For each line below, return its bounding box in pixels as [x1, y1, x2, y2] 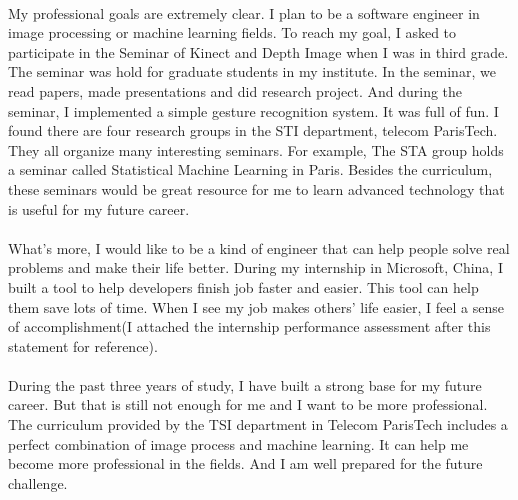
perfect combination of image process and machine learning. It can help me [8, 433, 469, 454]
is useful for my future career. [8, 198, 190, 219]
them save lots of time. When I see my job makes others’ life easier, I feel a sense [8, 296, 505, 317]
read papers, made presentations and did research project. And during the [8, 80, 463, 101]
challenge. [8, 472, 68, 493]
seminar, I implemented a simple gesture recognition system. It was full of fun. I [8, 100, 499, 121]
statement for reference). [8, 335, 158, 356]
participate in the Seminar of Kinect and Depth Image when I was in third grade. [8, 41, 509, 62]
